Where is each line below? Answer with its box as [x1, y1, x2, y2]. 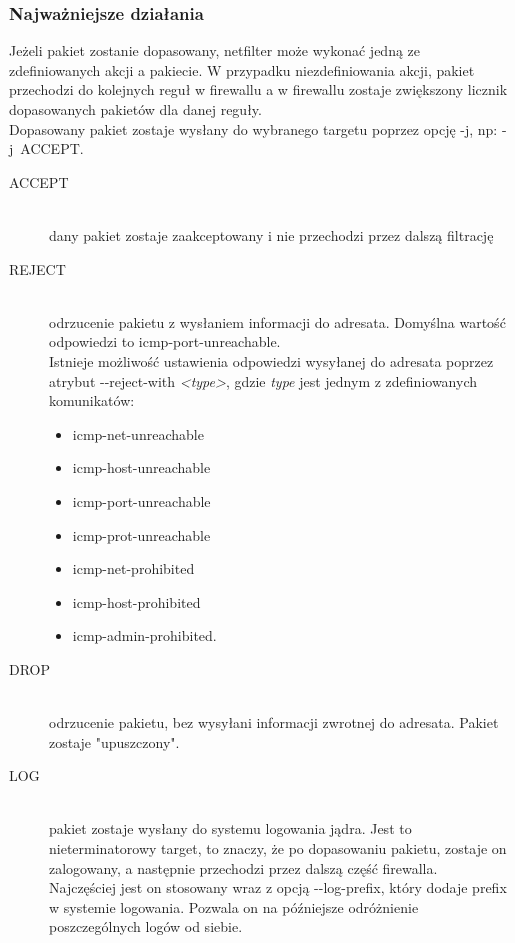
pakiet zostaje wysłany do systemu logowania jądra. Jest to [49, 818, 412, 839]
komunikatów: [49, 390, 135, 411]
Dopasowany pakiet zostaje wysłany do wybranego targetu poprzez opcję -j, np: [9, 118, 498, 139]
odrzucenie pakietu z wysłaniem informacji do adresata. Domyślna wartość [49, 311, 506, 332]
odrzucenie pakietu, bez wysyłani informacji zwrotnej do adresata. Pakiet [49, 712, 499, 733]
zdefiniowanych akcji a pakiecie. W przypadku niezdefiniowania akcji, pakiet [9, 59, 475, 80]
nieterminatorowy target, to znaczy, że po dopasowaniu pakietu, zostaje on [49, 838, 507, 859]
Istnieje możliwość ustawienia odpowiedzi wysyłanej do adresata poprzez [49, 350, 494, 371]
